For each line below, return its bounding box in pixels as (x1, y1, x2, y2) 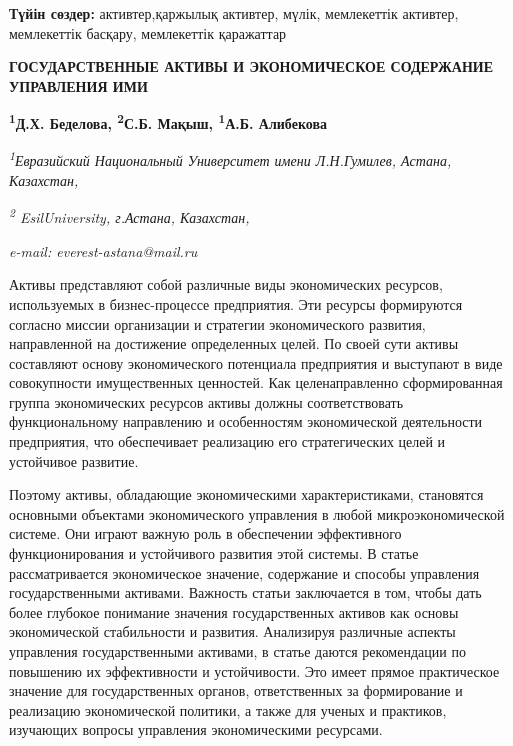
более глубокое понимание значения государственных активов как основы (9, 601, 459, 622)
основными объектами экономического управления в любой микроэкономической (9, 503, 505, 524)
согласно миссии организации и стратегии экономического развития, (9, 313, 426, 334)
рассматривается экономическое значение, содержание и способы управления (9, 562, 480, 583)
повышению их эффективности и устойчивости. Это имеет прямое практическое (9, 660, 500, 681)
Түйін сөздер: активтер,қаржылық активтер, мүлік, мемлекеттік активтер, (9, 3, 459, 23)
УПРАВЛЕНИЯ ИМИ (9, 75, 148, 96)
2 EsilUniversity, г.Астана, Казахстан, (9, 204, 250, 228)
